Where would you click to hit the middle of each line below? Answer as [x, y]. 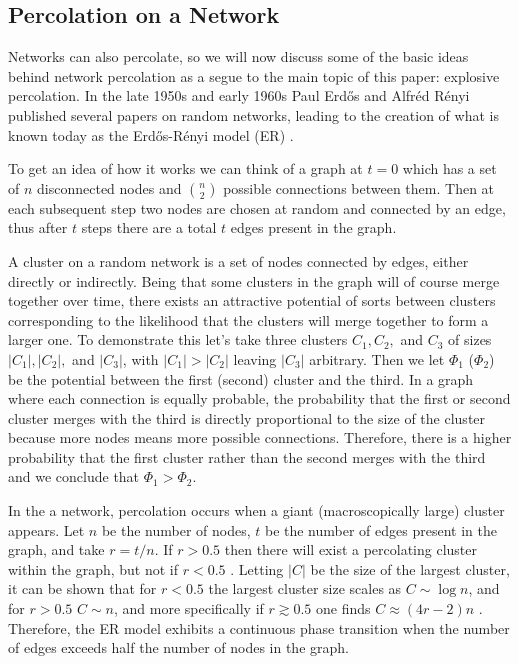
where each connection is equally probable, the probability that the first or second [259, 398]
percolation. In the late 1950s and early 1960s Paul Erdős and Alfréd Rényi [239, 95]
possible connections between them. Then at [359, 187]
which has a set [449, 168]
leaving [255, 358]
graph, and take [56, 549]
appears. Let [46, 529]
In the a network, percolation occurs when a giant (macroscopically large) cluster [256, 510]
